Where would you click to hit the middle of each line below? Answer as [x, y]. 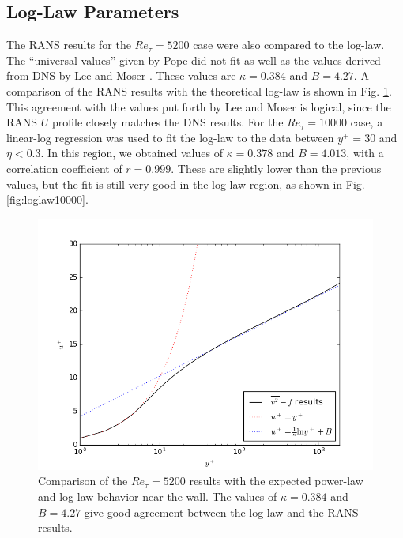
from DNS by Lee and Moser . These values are [121, 75]
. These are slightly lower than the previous [276, 168]
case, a [367, 122]
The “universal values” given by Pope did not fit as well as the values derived [194, 60]
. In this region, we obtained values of [132, 153]
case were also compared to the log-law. [289, 45]
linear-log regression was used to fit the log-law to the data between [170, 137]
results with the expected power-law [276, 481]
